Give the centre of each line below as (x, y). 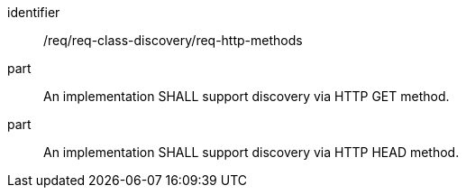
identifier (34, 12)
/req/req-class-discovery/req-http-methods (173, 40)
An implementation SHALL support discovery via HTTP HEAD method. (251, 152)
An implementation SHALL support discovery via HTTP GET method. (247, 96)
